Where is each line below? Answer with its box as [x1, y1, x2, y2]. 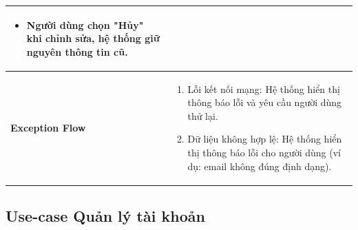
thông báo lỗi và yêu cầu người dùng [187, 95, 342, 109]
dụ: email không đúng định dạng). [187, 158, 332, 173]
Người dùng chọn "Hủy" [26, 17, 144, 32]
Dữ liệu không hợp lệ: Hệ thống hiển [187, 132, 342, 146]
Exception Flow [10, 120, 86, 134]
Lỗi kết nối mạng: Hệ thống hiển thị [187, 81, 340, 96]
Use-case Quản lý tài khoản [6, 205, 205, 226]
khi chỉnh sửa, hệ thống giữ [26, 31, 160, 45]
